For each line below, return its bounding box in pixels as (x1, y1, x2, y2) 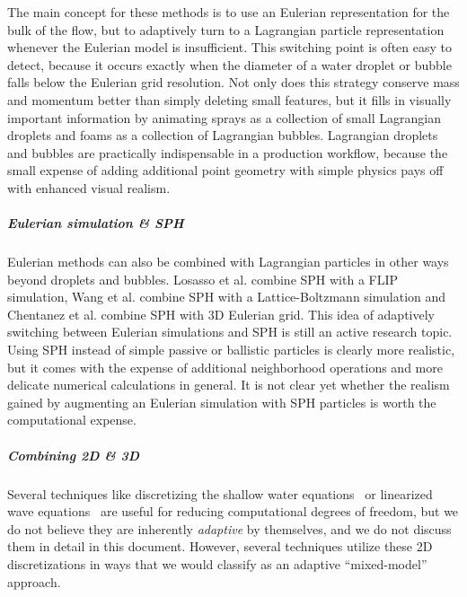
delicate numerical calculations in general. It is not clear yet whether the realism (7, 375, 450, 394)
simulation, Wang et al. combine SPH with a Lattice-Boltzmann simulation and (7, 287, 446, 306)
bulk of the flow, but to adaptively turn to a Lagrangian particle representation (7, 20, 445, 39)
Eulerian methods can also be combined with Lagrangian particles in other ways (7, 252, 449, 271)
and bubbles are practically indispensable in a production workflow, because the (7, 143, 448, 162)
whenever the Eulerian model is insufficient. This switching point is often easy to (7, 38, 452, 57)
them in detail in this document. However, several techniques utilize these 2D (7, 537, 433, 556)
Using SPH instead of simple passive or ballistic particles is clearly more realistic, (7, 340, 455, 359)
